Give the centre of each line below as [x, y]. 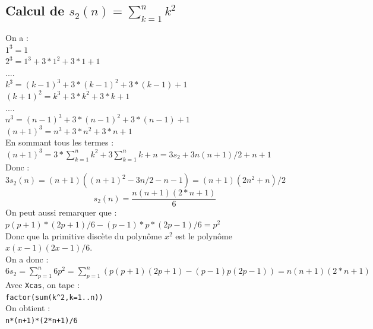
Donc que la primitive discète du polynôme [84, 235]
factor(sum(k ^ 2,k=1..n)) [54, 297]
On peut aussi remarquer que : [61, 212]
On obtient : [28, 308]
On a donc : [27, 259]
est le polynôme [204, 235]
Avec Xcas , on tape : [43, 285]
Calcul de [35, 10]
